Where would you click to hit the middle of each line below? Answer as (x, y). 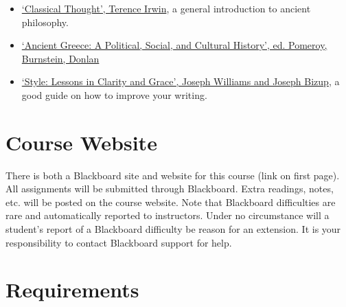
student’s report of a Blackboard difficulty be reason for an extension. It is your (173, 229)
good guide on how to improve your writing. (114, 94)
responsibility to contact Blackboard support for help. (119, 242)
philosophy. (45, 22)
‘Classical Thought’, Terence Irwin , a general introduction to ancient (166, 8)
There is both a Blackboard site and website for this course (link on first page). (173, 175)
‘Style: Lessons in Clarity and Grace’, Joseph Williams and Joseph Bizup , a (181, 81)
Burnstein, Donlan (60, 58)
